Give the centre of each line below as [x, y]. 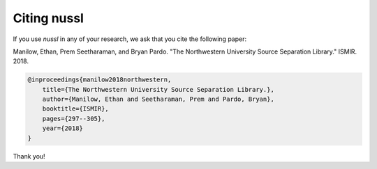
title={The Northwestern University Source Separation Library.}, [158, 89]
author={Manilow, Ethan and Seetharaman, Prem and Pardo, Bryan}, [158, 99]
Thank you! [29, 156]
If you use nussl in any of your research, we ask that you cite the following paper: [130, 39]
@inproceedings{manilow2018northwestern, [99, 80]
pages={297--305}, [74, 119]
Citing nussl [48, 18]
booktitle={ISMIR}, [76, 109]
